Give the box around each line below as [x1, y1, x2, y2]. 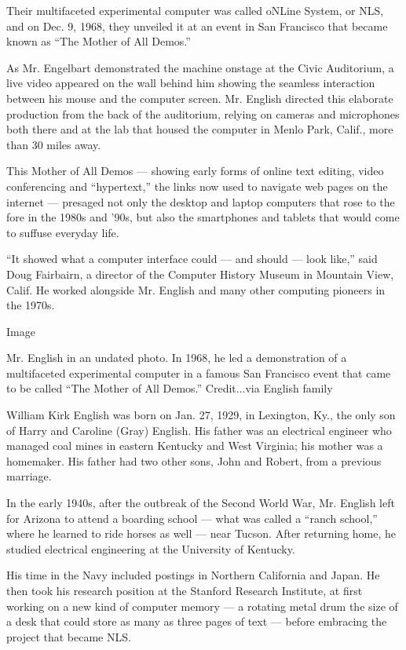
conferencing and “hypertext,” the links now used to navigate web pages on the [6, 177, 388, 194]
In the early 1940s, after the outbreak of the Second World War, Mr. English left [6, 495, 395, 511]
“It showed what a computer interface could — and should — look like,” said [6, 250, 378, 267]
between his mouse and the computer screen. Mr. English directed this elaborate [6, 89, 393, 106]
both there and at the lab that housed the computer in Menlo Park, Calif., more [6, 121, 393, 137]
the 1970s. [6, 297, 55, 313]
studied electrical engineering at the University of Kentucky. [6, 540, 295, 557]
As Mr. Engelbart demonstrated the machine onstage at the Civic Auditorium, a [6, 59, 394, 75]
